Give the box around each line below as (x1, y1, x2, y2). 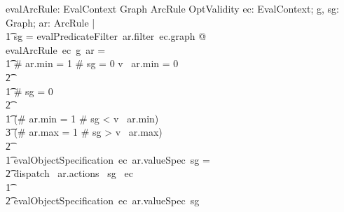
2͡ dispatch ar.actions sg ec (6, 166, 133, 181)
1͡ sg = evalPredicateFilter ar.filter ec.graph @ (6, 29, 207, 43)
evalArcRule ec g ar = (6, 42, 106, 57)
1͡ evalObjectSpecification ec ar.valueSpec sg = (6, 152, 210, 167)
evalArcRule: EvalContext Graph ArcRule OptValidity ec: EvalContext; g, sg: (6, 1, 339, 15)
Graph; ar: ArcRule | (6, 15, 95, 29)
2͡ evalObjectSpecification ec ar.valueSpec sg (6, 193, 200, 208)
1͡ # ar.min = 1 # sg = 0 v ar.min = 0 (6, 56, 179, 71)
